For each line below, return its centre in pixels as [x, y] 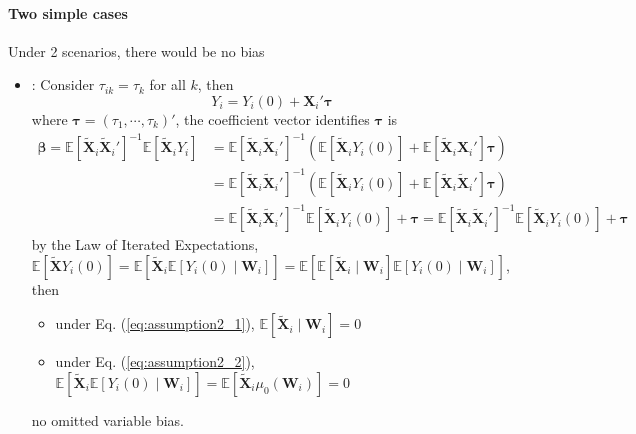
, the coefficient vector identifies [272, 118]
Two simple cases [68, 12]
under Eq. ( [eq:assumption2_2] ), [155, 361]
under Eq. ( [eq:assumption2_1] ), [155, 323]
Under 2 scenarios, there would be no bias [136, 50]
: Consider [63, 84]
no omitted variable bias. [107, 419]
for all [167, 84]
